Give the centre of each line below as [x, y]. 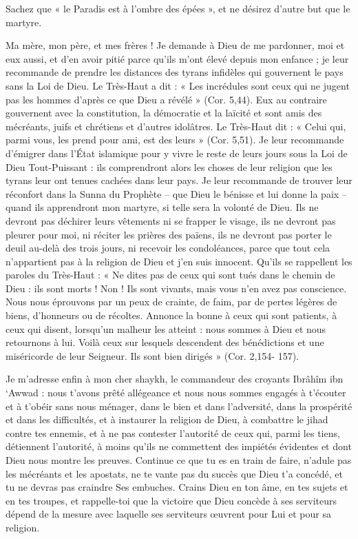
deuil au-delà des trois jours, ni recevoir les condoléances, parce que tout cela [168, 248]
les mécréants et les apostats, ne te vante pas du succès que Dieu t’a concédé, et [174, 473]
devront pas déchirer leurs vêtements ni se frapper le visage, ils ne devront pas [171, 220]
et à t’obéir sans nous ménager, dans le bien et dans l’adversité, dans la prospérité [179, 406]
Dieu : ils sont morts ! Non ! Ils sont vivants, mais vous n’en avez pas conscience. [176, 288]
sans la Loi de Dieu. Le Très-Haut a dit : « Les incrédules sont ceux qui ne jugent [178, 85]
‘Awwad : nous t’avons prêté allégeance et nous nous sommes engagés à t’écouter [176, 393]
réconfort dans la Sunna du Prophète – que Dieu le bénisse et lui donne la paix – [176, 193]
